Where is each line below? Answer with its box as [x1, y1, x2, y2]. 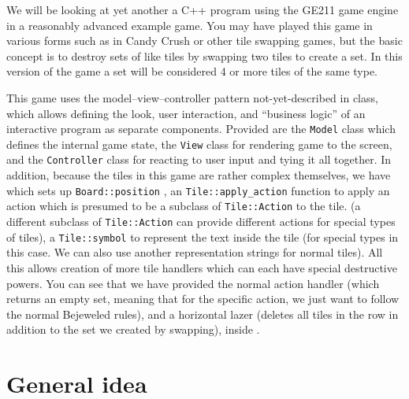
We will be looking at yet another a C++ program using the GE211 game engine [6, 2, 399, 17]
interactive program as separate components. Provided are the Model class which [6, 120, 396, 137]
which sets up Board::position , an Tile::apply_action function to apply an [6, 182, 390, 198]
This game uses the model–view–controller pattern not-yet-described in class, [6, 89, 378, 105]
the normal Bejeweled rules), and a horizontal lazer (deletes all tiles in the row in [6, 305, 399, 322]
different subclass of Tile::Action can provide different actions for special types [6, 213, 396, 230]
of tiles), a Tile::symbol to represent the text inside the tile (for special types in [6, 228, 399, 245]
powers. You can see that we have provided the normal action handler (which [6, 275, 380, 291]
